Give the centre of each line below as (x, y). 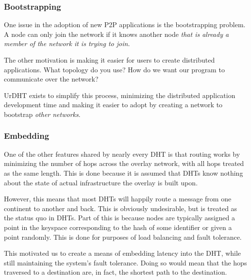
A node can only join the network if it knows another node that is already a (117, 34)
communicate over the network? (51, 79)
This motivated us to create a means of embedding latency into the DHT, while (123, 253)
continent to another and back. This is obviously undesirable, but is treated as (121, 208)
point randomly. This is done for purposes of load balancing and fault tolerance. (123, 237)
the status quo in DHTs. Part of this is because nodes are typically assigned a (119, 218)
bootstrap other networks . (42, 114)
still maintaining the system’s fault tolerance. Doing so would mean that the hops (125, 262)
